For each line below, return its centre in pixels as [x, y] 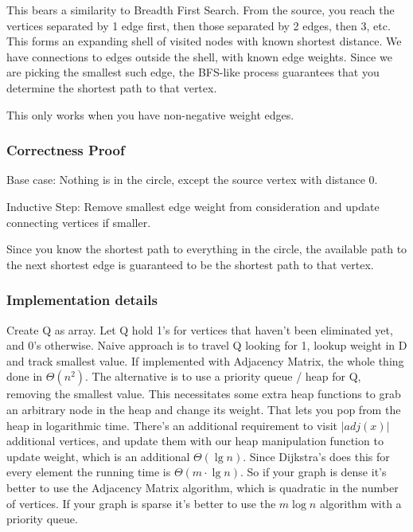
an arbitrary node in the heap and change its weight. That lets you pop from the [204, 409]
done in [25, 376]
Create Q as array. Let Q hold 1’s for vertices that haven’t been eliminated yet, [200, 329]
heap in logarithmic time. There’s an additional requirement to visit [172, 425]
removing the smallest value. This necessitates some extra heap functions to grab [204, 394]
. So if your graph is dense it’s [314, 472]
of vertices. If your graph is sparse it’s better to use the [141, 503]
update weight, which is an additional [98, 456]
